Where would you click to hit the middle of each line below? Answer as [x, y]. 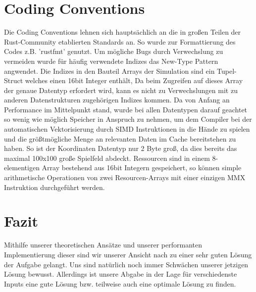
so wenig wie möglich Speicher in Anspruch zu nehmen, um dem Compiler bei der [128, 119]
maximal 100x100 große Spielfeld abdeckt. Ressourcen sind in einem [107, 158]
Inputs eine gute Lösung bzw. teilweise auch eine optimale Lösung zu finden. [120, 283]
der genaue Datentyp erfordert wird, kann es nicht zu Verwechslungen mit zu [121, 90]
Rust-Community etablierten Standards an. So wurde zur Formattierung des [120, 41]
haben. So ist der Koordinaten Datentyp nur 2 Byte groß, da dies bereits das [121, 148]
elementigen [22, 168]
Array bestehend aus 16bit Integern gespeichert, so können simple [142, 168]
